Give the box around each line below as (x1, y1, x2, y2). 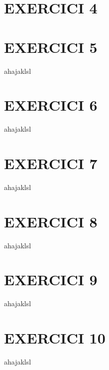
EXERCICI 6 (4, 95, 98, 115)
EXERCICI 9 (4, 269, 98, 290)
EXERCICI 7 (4, 153, 98, 173)
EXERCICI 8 (4, 211, 98, 231)
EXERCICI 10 (4, 328, 106, 348)
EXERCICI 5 (4, 36, 98, 57)
